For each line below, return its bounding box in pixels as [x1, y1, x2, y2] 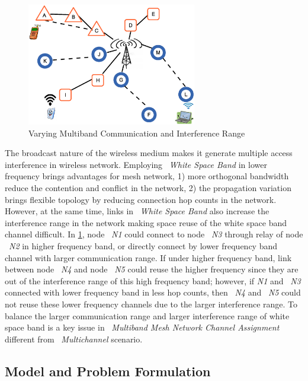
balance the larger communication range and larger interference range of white [5, 309, 290, 322]
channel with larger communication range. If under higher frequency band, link [5, 251, 292, 263]
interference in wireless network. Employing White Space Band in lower [5, 158, 267, 170]
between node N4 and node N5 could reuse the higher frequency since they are [5, 263, 299, 275]
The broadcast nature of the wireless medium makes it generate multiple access [5, 147, 293, 159]
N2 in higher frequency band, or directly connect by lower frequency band [9, 240, 278, 252]
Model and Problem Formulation [5, 361, 211, 380]
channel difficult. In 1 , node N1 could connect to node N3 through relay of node [5, 228, 303, 240]
